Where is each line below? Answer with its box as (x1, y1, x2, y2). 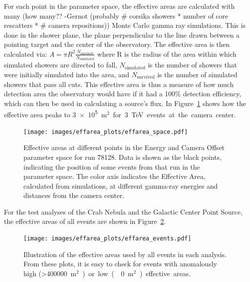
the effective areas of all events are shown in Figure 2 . (4, 216, 166, 226)
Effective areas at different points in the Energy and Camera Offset (23, 142, 225, 152)
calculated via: (4, 48, 47, 59)
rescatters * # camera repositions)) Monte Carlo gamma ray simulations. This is (4, 20, 246, 30)
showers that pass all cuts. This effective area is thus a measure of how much (4, 79, 234, 89)
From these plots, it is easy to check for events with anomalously (23, 259, 217, 269)
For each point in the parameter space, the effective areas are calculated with (4, 1, 235, 11)
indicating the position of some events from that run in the (23, 161, 200, 172)
